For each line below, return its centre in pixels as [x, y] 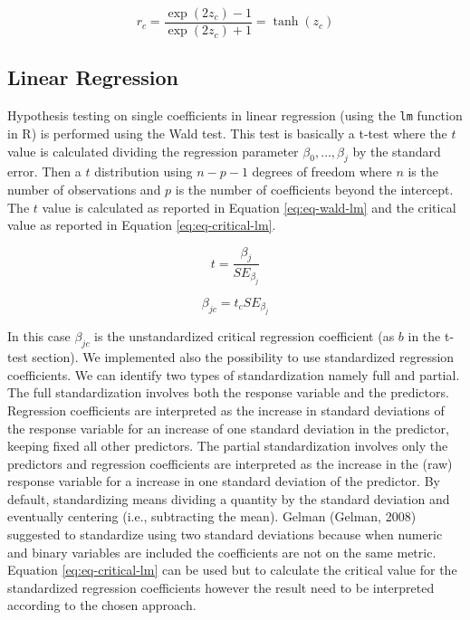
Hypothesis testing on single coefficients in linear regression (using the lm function [235, 115]
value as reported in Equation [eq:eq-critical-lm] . [142, 225]
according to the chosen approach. [102, 605]
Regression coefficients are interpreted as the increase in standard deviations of [226, 410]
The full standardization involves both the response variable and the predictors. [228, 392]
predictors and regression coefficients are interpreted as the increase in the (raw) [230, 463]
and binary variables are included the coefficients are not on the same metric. [222, 552]
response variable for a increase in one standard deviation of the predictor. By [224, 481]
